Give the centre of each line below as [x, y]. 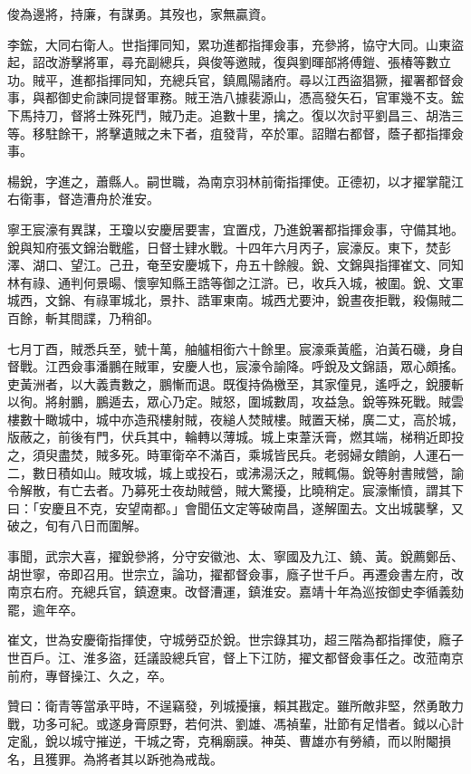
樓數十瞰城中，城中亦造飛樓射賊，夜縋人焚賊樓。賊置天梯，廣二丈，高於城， [235, 419]
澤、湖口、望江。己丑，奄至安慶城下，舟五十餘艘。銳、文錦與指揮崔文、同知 [235, 265]
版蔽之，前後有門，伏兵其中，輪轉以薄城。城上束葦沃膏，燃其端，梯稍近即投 [235, 437]
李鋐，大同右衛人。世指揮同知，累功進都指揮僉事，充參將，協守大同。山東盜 [235, 44]
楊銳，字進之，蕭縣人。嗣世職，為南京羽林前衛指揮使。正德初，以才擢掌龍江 [235, 181]
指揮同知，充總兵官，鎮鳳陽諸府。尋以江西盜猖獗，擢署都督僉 [279, 79]
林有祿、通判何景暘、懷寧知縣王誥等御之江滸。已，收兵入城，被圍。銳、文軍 [235, 282]
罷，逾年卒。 [45, 609]
